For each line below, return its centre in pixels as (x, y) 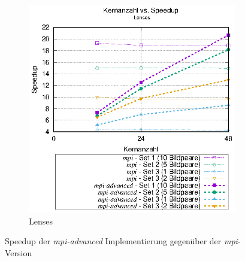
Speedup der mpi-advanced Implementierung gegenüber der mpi (121, 241)
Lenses (41, 221)
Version (19, 252)
